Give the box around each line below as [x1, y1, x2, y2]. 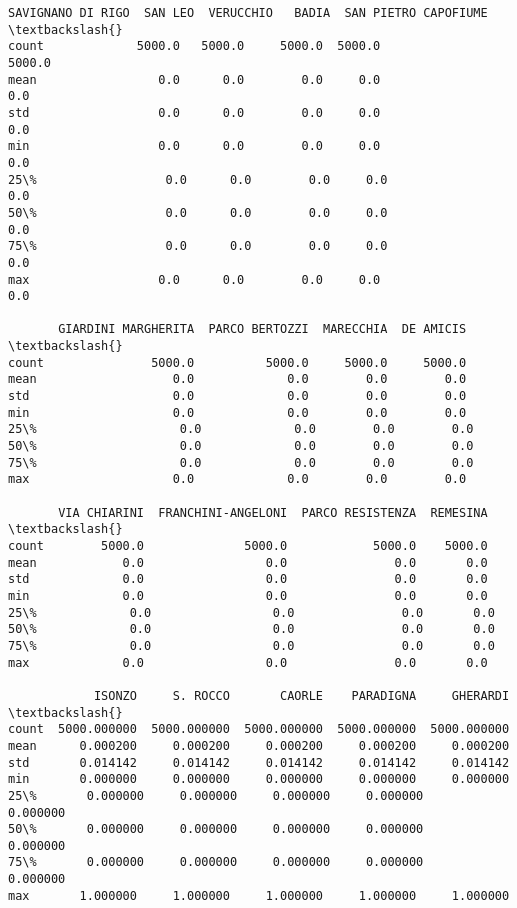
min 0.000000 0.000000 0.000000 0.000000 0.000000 [8, 772, 510, 787]
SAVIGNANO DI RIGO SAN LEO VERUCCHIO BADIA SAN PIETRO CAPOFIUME [8, 6, 488, 20]
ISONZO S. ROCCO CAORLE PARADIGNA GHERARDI [93, 688, 510, 703]
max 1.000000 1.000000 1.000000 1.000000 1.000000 [8, 888, 510, 903]
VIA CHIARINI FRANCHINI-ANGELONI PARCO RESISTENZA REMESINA [58, 505, 488, 520]
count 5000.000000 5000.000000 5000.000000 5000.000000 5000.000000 [8, 722, 510, 737]
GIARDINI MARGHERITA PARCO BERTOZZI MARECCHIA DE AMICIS [58, 322, 467, 337]
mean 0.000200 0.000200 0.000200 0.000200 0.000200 [8, 738, 510, 753]
